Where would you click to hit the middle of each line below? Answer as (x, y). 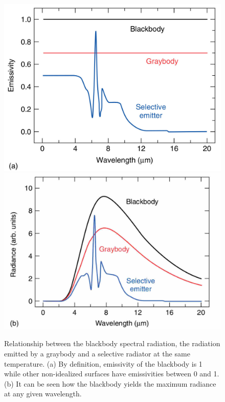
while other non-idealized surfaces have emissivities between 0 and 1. (112, 374)
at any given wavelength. (43, 394)
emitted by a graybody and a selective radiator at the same (97, 353)
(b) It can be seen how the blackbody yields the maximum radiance (110, 383)
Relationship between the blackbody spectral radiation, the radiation (112, 343)
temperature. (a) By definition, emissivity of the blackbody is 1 (103, 363)
